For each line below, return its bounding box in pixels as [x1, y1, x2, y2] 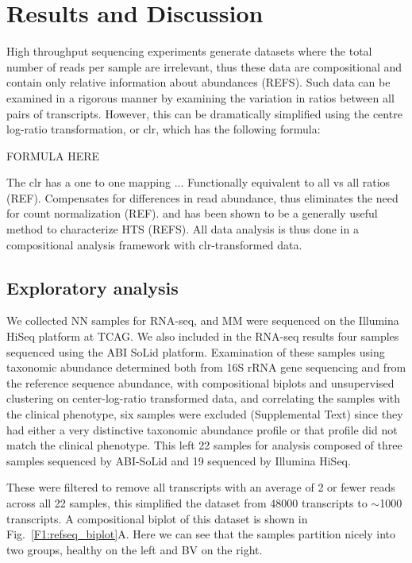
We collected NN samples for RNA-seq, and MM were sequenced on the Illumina [6, 312, 399, 329]
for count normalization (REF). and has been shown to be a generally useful [6, 205, 378, 222]
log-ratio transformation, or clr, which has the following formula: [6, 121, 321, 137]
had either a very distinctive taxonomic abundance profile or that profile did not [6, 421, 398, 438]
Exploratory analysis [6, 275, 179, 299]
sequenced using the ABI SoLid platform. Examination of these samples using [6, 343, 385, 360]
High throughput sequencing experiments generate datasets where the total [6, 43, 372, 60]
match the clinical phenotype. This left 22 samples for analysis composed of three [6, 437, 402, 453]
